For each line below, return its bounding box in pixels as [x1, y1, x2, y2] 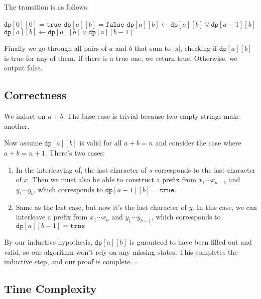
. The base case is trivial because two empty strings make [63, 111, 240, 121]
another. [4, 120, 30, 131]
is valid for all [79, 137, 122, 148]
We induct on [4, 111, 46, 121]
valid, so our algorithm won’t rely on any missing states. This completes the [4, 246, 238, 257]
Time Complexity [4, 281, 97, 296]
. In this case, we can [192, 201, 257, 212]
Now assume [4, 137, 42, 148]
